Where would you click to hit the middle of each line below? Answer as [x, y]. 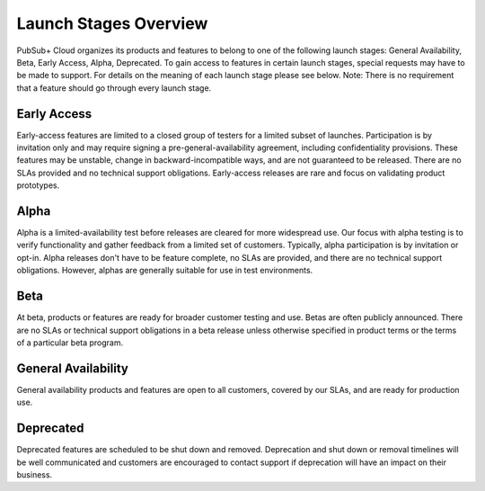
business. [35, 474]
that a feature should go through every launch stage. [114, 88]
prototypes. [38, 185]
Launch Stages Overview [112, 23]
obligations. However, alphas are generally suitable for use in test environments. [165, 271]
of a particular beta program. [70, 343]
